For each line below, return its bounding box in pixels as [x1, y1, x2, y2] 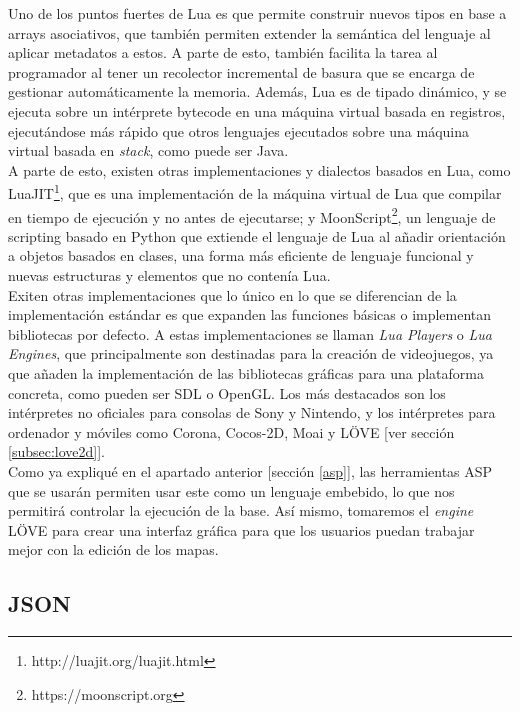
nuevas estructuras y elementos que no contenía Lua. [8, 265, 331, 286]
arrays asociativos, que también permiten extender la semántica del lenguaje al [8, 22, 491, 43]
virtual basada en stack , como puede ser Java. [8, 140, 289, 161]
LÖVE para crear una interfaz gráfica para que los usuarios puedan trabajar [8, 519, 475, 540]
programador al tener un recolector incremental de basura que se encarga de [8, 61, 475, 82]
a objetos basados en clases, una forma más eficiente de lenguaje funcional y [8, 245, 474, 266]
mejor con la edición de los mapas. [8, 539, 219, 560]
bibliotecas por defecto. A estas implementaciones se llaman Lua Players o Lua [8, 323, 492, 344]
